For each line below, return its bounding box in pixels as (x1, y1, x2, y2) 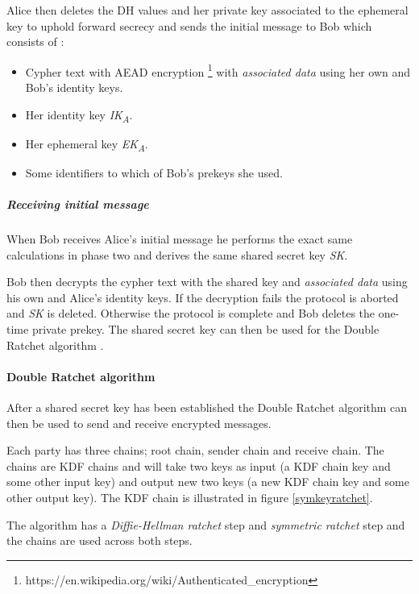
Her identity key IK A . (25, 106, 133, 125)
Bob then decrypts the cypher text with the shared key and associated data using (6, 273, 408, 290)
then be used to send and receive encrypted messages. (6, 414, 272, 431)
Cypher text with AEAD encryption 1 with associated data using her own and (25, 60, 411, 80)
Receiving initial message (6, 196, 149, 213)
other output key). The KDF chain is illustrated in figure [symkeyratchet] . (6, 488, 373, 505)
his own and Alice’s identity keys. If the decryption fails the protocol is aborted (6, 289, 399, 305)
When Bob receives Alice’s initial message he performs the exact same (6, 231, 353, 247)
